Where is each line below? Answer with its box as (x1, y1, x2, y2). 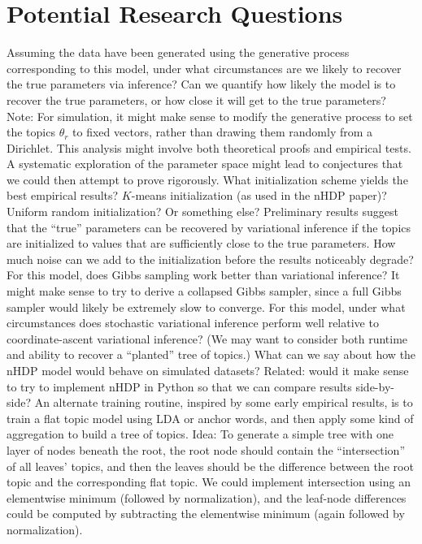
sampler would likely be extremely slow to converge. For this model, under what (7, 298, 406, 315)
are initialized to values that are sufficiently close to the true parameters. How (7, 235, 396, 252)
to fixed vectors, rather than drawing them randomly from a (72, 123, 373, 140)
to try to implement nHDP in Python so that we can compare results (7, 378, 352, 395)
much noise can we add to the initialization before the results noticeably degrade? (7, 250, 414, 267)
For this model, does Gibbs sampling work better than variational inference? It (7, 266, 400, 283)
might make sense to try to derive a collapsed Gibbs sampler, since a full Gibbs (7, 283, 402, 300)
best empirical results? (7, 187, 119, 204)
